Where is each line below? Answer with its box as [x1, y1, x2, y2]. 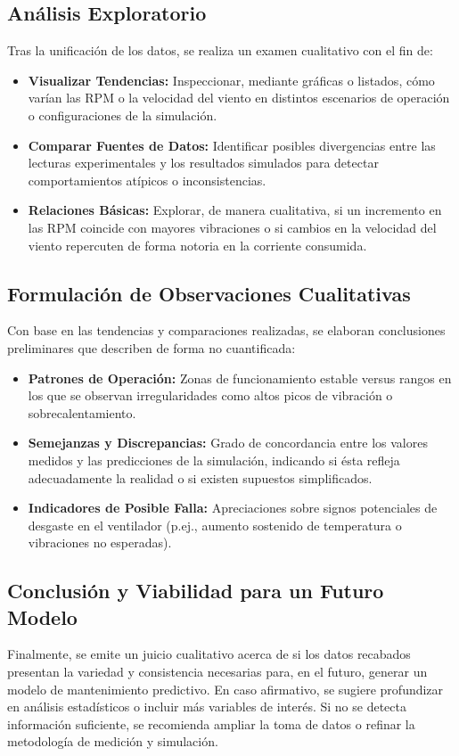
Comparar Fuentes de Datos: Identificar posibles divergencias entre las [28, 136, 436, 154]
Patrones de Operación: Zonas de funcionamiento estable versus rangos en [28, 368, 452, 387]
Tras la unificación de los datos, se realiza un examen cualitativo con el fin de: [7, 41, 433, 60]
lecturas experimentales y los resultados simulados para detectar [28, 153, 379, 172]
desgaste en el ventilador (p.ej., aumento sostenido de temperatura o [28, 515, 402, 534]
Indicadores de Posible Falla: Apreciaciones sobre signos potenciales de [28, 498, 438, 517]
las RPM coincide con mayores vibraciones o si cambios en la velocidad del [28, 218, 437, 236]
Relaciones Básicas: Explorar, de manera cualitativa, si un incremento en [28, 201, 442, 219]
